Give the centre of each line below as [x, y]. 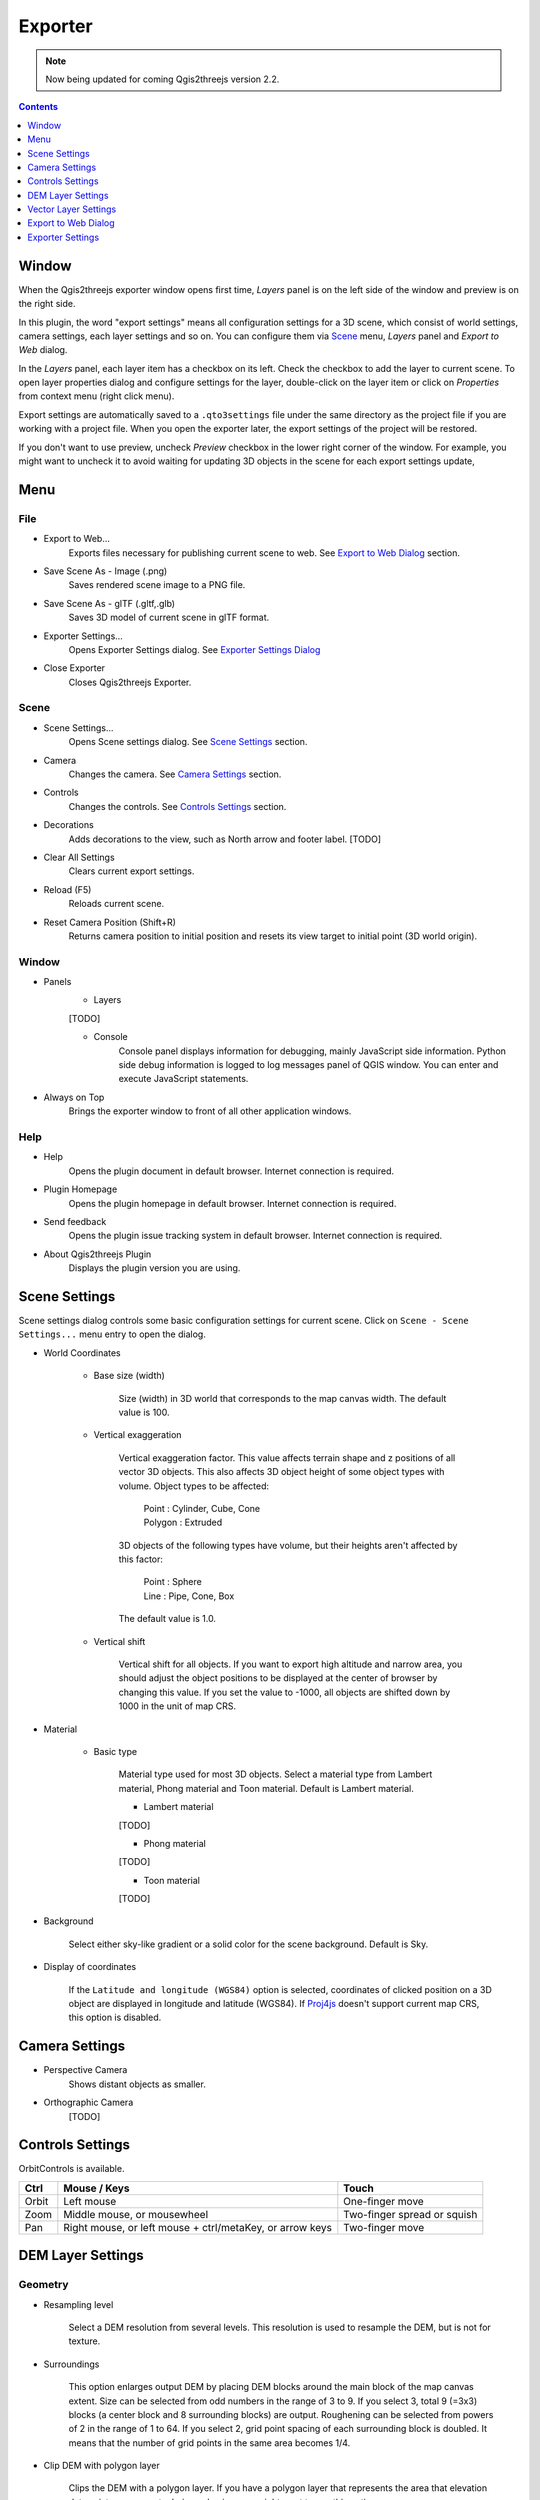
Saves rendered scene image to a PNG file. [157, 585]
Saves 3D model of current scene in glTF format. [169, 617]
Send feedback [75, 1221]
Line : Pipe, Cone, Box [189, 1596]
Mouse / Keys [96, 2188]
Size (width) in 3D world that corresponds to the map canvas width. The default [282, 1398]
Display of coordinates [90, 1967]
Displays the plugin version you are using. [154, 1268]
